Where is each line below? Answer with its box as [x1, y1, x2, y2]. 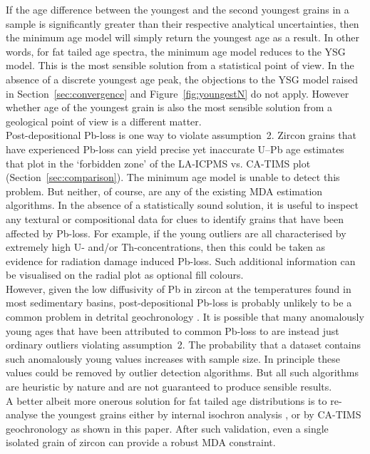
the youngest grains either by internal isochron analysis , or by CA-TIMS [41, 407, 361, 422]
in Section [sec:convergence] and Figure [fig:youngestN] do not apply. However [6, 86, 349, 100]
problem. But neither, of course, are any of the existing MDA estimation [6, 183, 323, 198]
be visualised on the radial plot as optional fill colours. [6, 267, 244, 282]
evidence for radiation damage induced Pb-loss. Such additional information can [6, 253, 356, 268]
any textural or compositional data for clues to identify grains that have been [6, 211, 344, 226]
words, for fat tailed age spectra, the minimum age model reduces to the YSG [6, 43, 346, 58]
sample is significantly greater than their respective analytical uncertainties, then [6, 16, 359, 31]
